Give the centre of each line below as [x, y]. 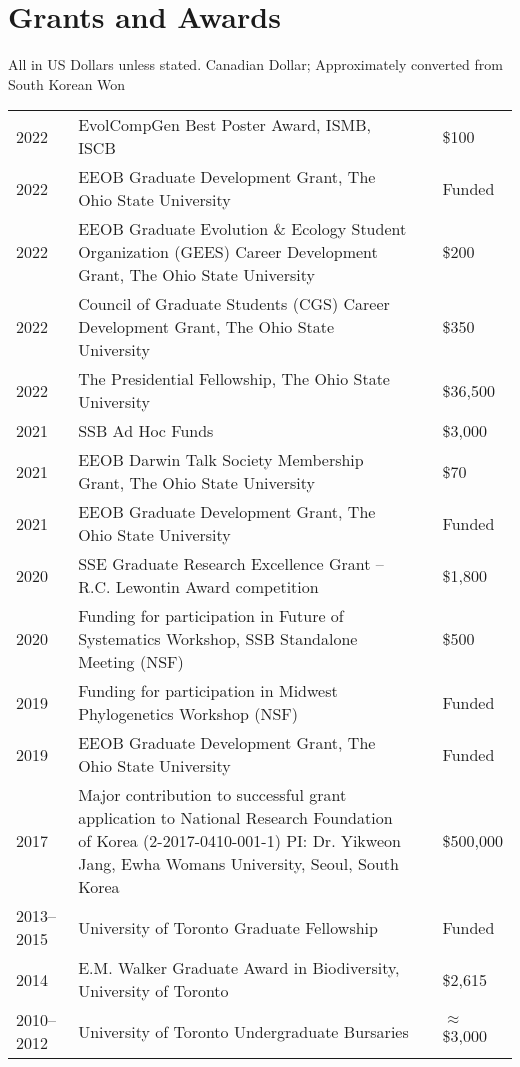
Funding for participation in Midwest [208, 691]
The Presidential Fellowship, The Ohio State [234, 379]
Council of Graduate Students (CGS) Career [234, 304]
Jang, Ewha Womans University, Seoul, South [238, 864]
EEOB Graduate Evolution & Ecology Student [242, 229]
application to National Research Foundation [235, 818]
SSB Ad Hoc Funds [146, 431]
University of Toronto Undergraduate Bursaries [243, 1031]
